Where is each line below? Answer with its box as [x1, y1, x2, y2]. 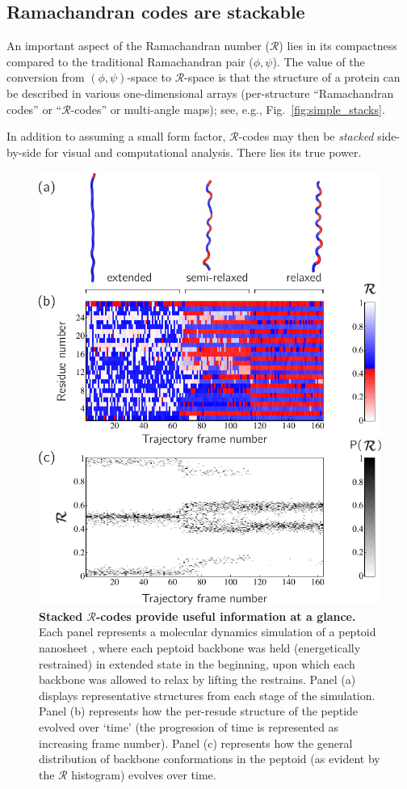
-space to [127, 69, 171, 86]
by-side [6, 143, 41, 160]
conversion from [6, 69, 85, 86]
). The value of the [272, 53, 365, 70]
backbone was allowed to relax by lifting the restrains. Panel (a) [39, 671, 356, 688]
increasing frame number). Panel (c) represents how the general [39, 734, 353, 751]
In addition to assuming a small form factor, [6, 128, 226, 145]
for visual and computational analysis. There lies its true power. [44, 143, 362, 160]
